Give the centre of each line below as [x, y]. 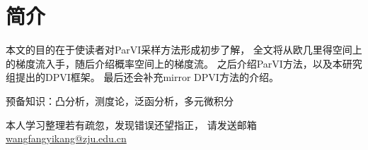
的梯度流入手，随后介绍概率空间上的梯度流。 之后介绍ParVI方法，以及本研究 [184, 63]
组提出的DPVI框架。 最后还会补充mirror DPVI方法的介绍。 [142, 77]
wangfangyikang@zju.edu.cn [66, 138]
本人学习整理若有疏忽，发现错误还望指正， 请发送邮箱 [131, 124]
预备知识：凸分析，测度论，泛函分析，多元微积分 [120, 100]
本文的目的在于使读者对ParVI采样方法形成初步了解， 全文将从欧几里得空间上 [184, 50]
